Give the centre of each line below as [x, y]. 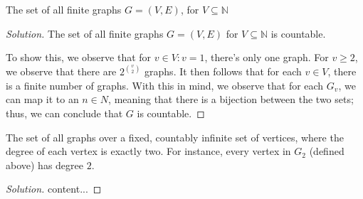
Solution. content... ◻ [54, 189]
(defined [327, 151]
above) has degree [44, 165]
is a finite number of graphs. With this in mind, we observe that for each [165, 85]
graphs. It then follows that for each [223, 71]
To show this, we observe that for [79, 57]
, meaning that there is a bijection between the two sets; [231, 99]
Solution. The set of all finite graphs [85, 33]
